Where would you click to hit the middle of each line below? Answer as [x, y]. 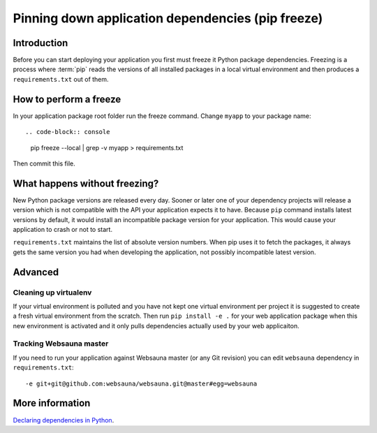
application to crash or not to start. [63, 229]
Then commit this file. [44, 163]
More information [52, 403]
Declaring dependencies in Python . [64, 420]
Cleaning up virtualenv [52, 292]
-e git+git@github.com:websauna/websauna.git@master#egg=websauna [141, 383]
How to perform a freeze [67, 99]
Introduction [40, 43]
